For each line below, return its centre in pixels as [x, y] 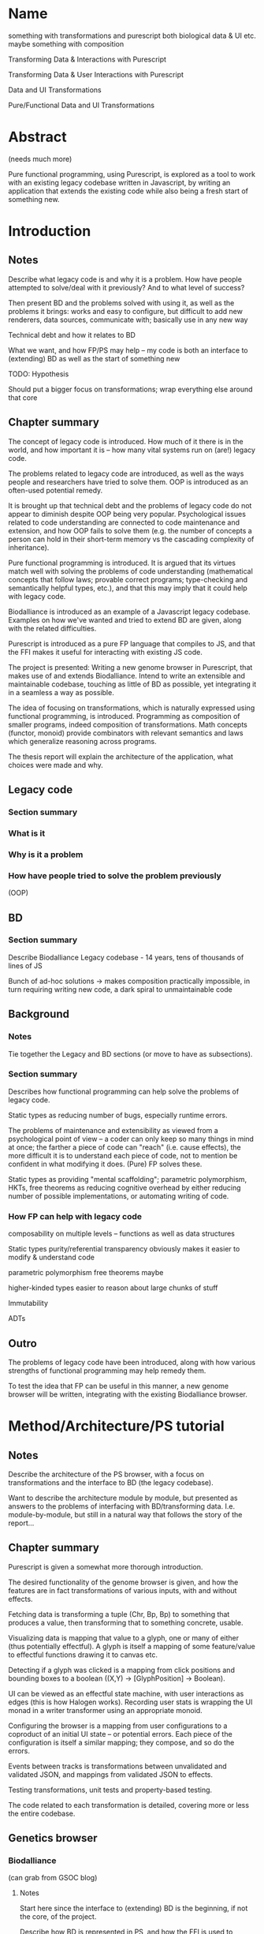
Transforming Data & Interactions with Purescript [87, 59]
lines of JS [26, 965]
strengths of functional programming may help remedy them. [107, 1371]
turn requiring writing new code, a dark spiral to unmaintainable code [120, 989]
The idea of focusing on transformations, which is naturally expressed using [132, 708]
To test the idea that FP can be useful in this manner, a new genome [119, 1386]
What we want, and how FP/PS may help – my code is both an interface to [128, 350]
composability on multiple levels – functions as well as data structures [121, 1234]
